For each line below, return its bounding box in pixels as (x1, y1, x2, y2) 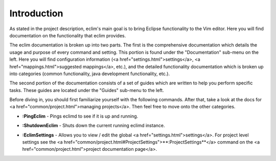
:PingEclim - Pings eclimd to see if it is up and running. (22, 113, 139, 119)
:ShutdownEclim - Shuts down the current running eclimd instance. (22, 123, 165, 129)
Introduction (9, 8, 63, 19)
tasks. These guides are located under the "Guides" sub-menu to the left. (9, 87, 164, 93)
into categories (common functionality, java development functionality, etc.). (9, 71, 170, 77)
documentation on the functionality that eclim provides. (9, 32, 126, 38)
